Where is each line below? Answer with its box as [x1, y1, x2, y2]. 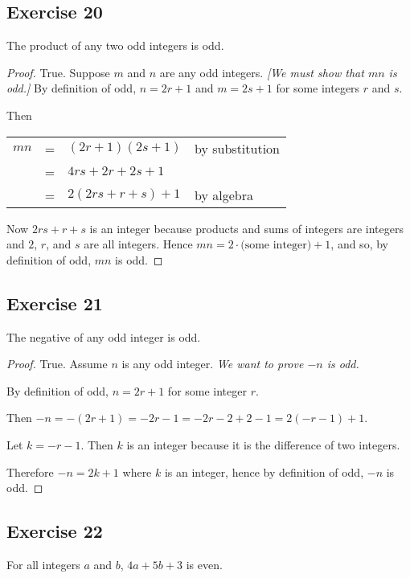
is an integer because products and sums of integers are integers [89, 219, 404, 236]
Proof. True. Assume [6, 355, 108, 372]
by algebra [195, 185, 253, 204]
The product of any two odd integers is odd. [6, 37, 224, 54]
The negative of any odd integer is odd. [6, 328, 201, 345]
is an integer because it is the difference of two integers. [126, 436, 400, 453]
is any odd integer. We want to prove [121, 355, 304, 372]
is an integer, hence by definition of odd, [164, 463, 364, 480]
